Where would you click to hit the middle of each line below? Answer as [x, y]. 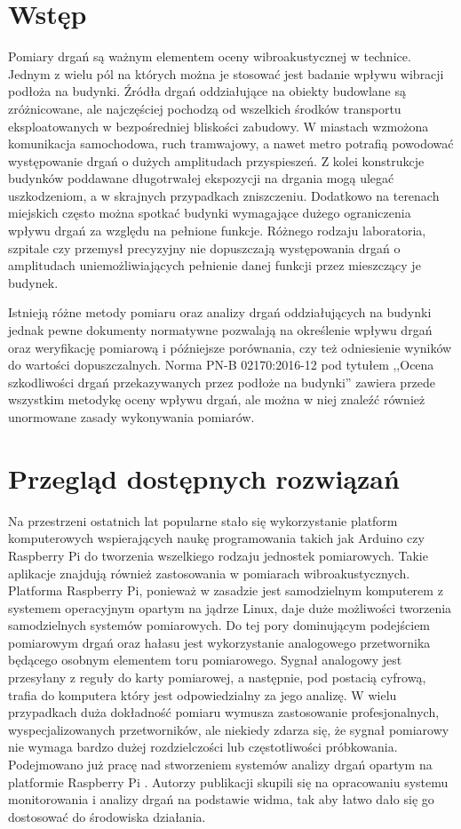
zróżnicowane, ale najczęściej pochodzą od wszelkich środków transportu [205, 108]
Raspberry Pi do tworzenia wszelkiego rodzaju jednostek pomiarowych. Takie [218, 555]
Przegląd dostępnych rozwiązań [204, 478]
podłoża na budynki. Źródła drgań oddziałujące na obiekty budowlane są [207, 91]
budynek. [33, 282]
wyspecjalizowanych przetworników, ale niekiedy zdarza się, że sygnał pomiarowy [229, 729]
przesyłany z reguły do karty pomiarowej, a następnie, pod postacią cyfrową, [217, 678]
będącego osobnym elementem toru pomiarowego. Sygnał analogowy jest [205, 660]
